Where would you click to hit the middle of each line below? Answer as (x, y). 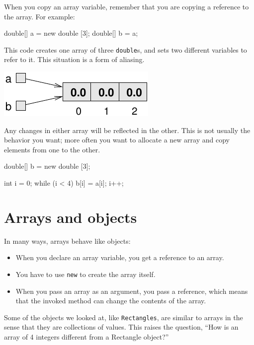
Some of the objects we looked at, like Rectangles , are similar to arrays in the (124, 317)
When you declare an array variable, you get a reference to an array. (120, 257)
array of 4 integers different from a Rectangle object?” (86, 337)
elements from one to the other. (52, 149)
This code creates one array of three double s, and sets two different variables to (126, 49)
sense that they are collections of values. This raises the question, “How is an (121, 327)
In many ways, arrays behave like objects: (67, 241)
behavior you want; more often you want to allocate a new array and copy (117, 140)
